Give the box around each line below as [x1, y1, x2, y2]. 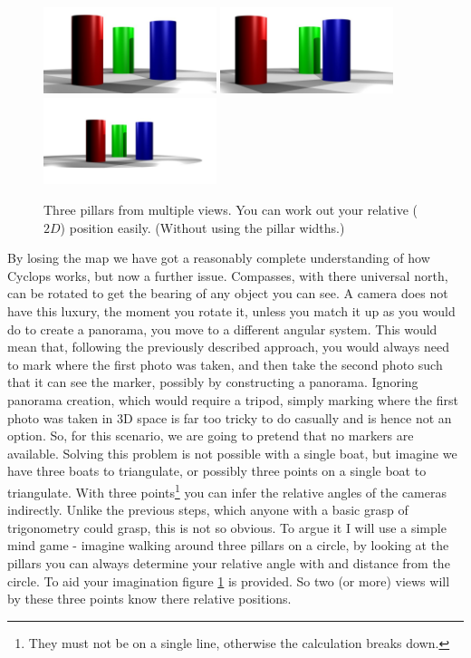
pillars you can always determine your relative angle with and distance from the [7, 553, 450, 572]
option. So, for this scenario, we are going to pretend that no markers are [7, 426, 414, 445]
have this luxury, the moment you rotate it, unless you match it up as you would [7, 301, 456, 320]
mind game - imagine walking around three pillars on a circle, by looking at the [7, 536, 449, 555]
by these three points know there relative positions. [7, 589, 292, 608]
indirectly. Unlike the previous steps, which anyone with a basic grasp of [7, 500, 409, 519]
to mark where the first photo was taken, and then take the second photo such [7, 354, 443, 373]
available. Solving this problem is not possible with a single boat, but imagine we [7, 443, 457, 462]
